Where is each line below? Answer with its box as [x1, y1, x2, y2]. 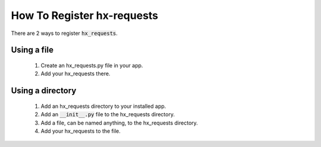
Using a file [11, 45, 53, 55]
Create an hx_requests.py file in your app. [40, 62, 143, 69]
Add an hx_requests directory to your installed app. [40, 103, 166, 110]
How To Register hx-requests [11, 9, 159, 22]
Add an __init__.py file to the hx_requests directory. [40, 111, 175, 118]
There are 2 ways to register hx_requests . [11, 30, 118, 37]
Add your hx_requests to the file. [40, 127, 121, 135]
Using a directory [11, 86, 77, 96]
